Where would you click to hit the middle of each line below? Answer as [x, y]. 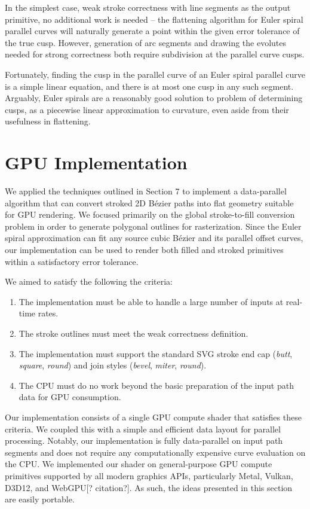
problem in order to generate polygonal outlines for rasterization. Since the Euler [153, 226]
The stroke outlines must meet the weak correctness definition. [133, 333]
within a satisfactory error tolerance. [72, 261]
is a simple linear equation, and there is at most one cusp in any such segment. [149, 86]
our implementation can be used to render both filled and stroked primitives [144, 250]
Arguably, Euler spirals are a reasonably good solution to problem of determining [154, 98]
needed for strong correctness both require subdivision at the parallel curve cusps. [155, 54]
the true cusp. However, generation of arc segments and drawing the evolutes [146, 42]
